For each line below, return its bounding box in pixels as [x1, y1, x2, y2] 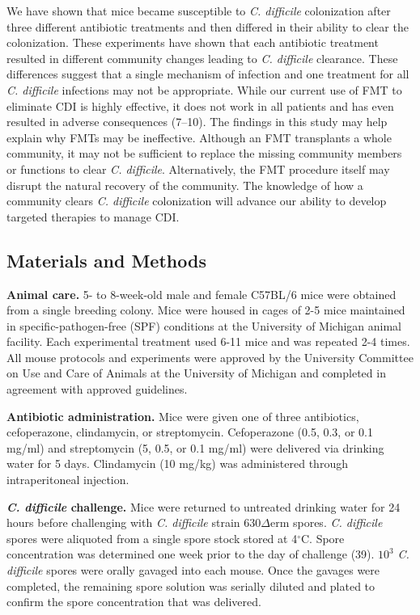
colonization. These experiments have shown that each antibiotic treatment [6, 34, 379, 51]
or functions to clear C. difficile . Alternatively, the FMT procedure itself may [6, 160, 390, 177]
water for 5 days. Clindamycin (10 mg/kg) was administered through [6, 455, 348, 472]
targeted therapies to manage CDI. [6, 208, 180, 225]
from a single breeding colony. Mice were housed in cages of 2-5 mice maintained [6, 301, 405, 318]
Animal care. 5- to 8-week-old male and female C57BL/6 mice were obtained [6, 285, 397, 302]
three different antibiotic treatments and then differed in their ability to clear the [6, 18, 409, 35]
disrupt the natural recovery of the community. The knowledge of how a [6, 176, 363, 193]
